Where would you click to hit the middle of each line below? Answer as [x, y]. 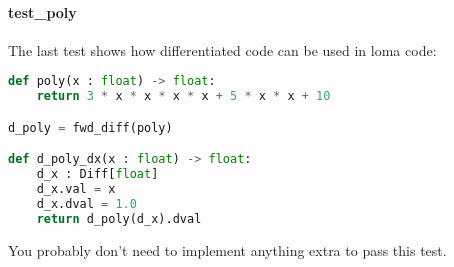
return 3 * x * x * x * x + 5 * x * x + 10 [183, 96]
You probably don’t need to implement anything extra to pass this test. [227, 249]
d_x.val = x [76, 189]
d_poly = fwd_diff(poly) [90, 127]
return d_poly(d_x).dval [119, 218]
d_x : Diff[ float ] [97, 174]
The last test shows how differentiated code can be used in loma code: [222, 49]
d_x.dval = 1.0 [86, 203]
